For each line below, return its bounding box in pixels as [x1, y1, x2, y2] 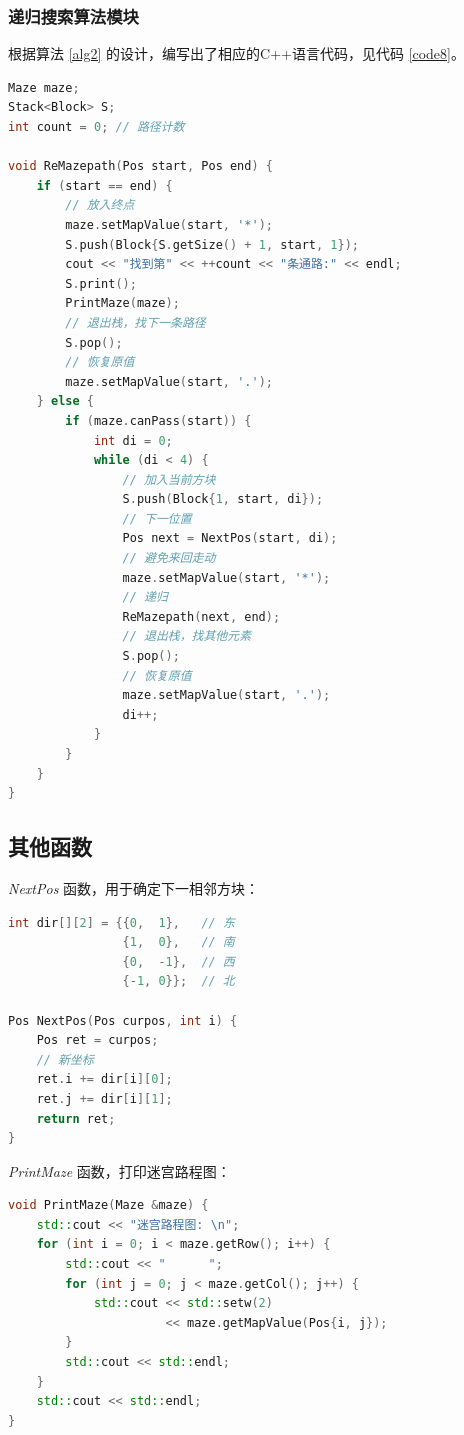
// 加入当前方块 [122, 472, 216, 487]
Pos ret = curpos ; [36, 1033, 159, 1048]
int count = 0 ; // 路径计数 [8, 120, 185, 134]
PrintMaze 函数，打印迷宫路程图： [8, 1160, 231, 1181]
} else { [36, 394, 94, 409]
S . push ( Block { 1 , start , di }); [122, 492, 324, 507]
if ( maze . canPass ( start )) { [65, 413, 252, 428]
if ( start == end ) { [36, 178, 173, 193]
